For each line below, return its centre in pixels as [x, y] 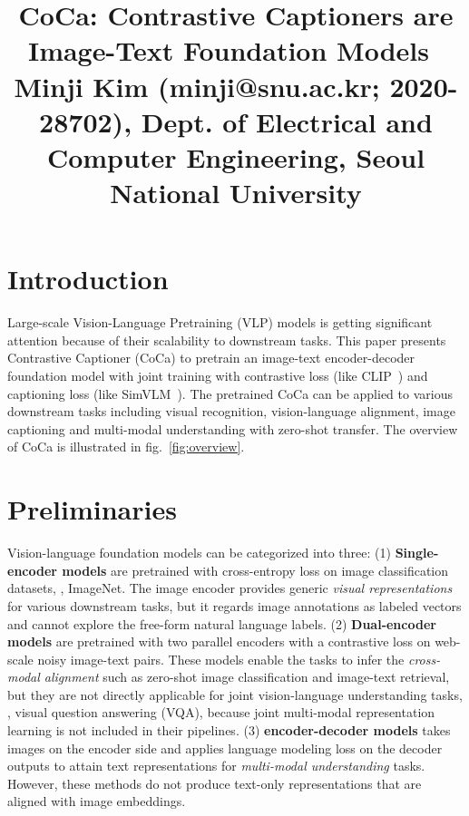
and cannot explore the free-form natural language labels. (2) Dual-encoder [222, 623]
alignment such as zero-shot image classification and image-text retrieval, [247, 677]
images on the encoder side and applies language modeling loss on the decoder [225, 748]
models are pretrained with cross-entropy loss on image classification [255, 570]
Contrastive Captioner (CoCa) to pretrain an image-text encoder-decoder [211, 358]
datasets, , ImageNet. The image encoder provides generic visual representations [230, 588]
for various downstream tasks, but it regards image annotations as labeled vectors [234, 605]
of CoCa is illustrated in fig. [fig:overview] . [126, 447]
